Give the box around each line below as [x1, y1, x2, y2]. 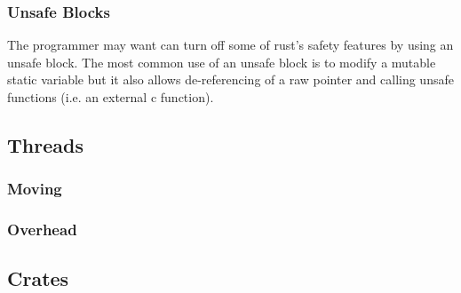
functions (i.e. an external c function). [7, 88, 214, 106]
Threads [7, 131, 83, 158]
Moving [7, 178, 62, 200]
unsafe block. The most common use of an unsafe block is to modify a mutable [7, 52, 436, 71]
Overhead [7, 218, 77, 241]
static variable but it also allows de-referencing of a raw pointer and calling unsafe [7, 70, 454, 89]
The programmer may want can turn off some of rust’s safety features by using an [7, 36, 454, 54]
